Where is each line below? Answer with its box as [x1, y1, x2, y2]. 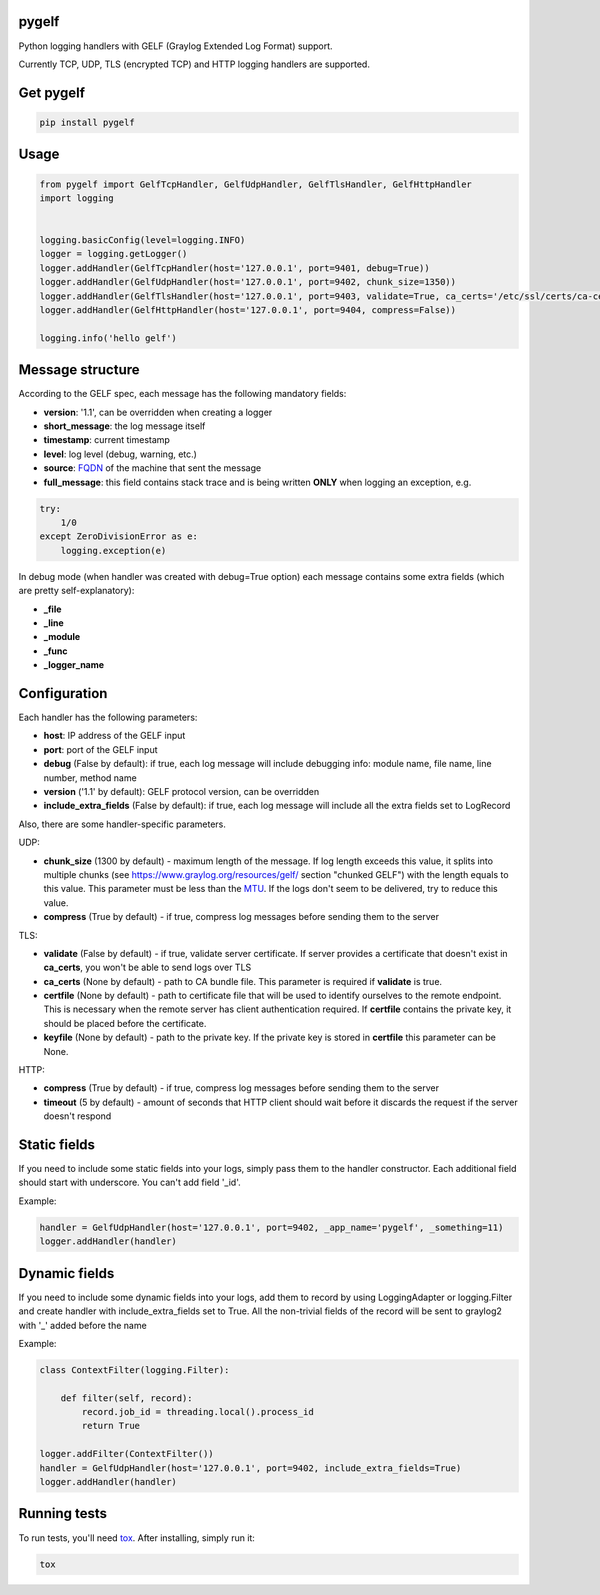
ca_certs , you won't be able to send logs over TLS [43, 961, 252, 974]
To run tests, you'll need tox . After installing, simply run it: [18, 1531, 255, 1544]
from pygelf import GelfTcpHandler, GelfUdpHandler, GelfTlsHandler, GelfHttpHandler [39, 178, 472, 190]
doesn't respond [43, 1110, 112, 1122]
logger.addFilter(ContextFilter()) [39, 1448, 214, 1460]
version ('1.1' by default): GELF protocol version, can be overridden [43, 785, 320, 797]
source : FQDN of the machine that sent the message [43, 462, 262, 474]
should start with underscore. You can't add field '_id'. [18, 1176, 241, 1189]
